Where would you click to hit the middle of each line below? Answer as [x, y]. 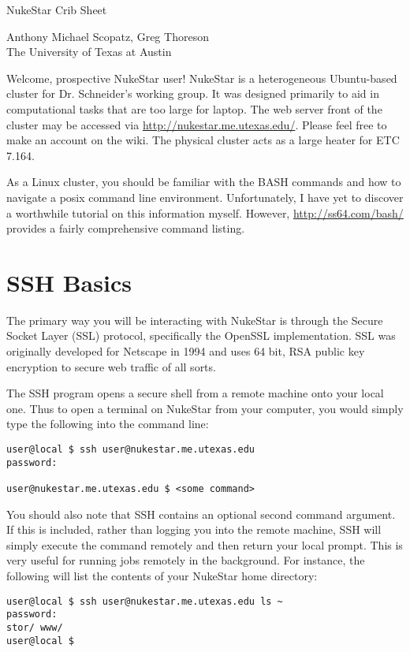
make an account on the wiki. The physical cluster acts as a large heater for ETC [203, 140]
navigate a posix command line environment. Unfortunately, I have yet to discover [205, 197]
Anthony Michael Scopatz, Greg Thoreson [108, 36]
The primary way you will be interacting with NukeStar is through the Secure [195, 320]
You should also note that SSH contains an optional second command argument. [201, 514]
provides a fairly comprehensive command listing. [126, 228]
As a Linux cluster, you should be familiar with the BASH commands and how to [204, 182]
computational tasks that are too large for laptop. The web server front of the [194, 108]
